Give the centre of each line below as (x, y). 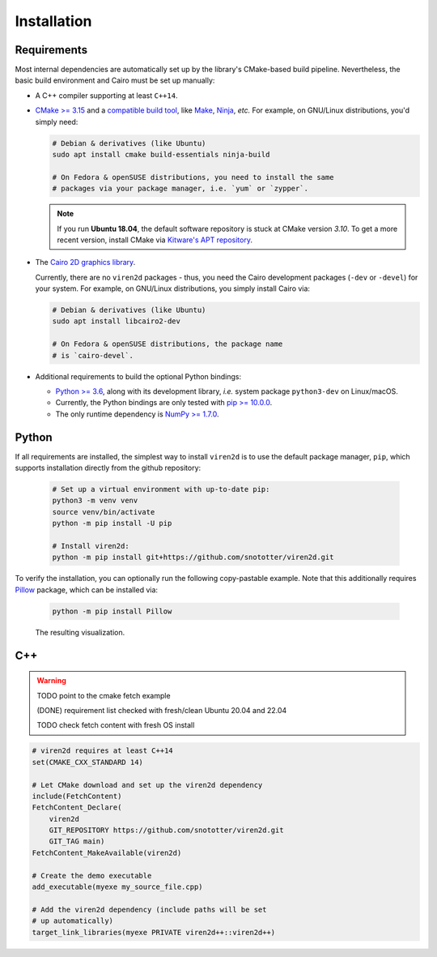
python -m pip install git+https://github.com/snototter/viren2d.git (193, 558)
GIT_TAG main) (77, 842)
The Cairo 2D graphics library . (85, 263)
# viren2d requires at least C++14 (102, 751)
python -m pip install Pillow (112, 611)
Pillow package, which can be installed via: (86, 590)
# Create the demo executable (92, 876)
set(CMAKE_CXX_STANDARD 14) (87, 762)
